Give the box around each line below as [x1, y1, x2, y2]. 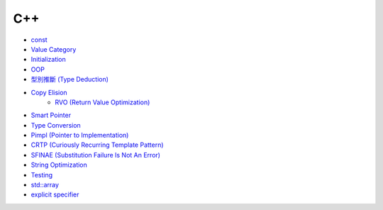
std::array [30, 181, 60, 189]
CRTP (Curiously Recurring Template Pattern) [30, 140, 164, 149]
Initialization [30, 55, 67, 64]
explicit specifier [30, 190, 79, 199]
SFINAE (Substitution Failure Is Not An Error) [30, 150, 161, 159]
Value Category [30, 45, 77, 53]
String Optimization [30, 160, 88, 170]
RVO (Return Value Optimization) [55, 98, 150, 106]
